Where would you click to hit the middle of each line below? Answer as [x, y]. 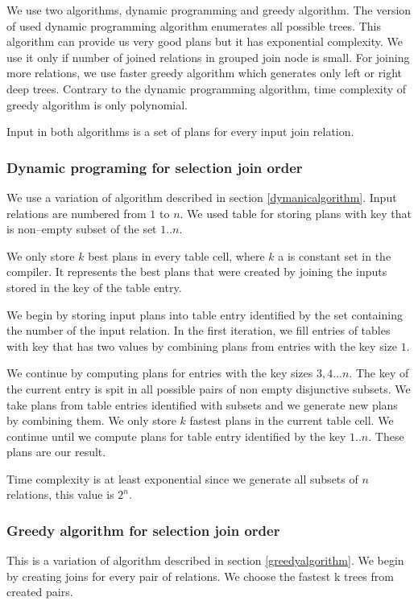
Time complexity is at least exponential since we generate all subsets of [182, 478]
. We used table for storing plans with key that [296, 213]
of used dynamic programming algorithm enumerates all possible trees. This [194, 25]
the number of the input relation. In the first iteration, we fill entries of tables [199, 330]
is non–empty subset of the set [82, 229]
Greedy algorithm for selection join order [143, 530]
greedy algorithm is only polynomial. [97, 104]
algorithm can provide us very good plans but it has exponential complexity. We [205, 41]
